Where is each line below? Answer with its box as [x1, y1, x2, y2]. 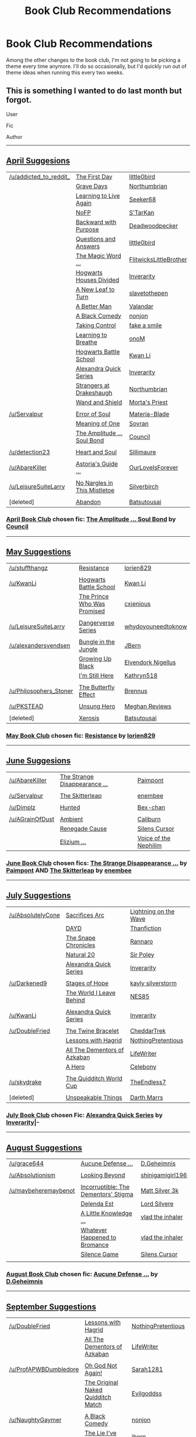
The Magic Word [75, 251, 121, 260]
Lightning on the [130, 907, 175, 915]
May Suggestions [6, 547, 71, 557]
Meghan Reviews [124, 702, 172, 710]
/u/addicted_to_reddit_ [9, 172, 71, 181]
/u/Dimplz [9, 803, 36, 811]
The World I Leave [65, 989, 116, 997]
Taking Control [75, 321, 116, 329]
